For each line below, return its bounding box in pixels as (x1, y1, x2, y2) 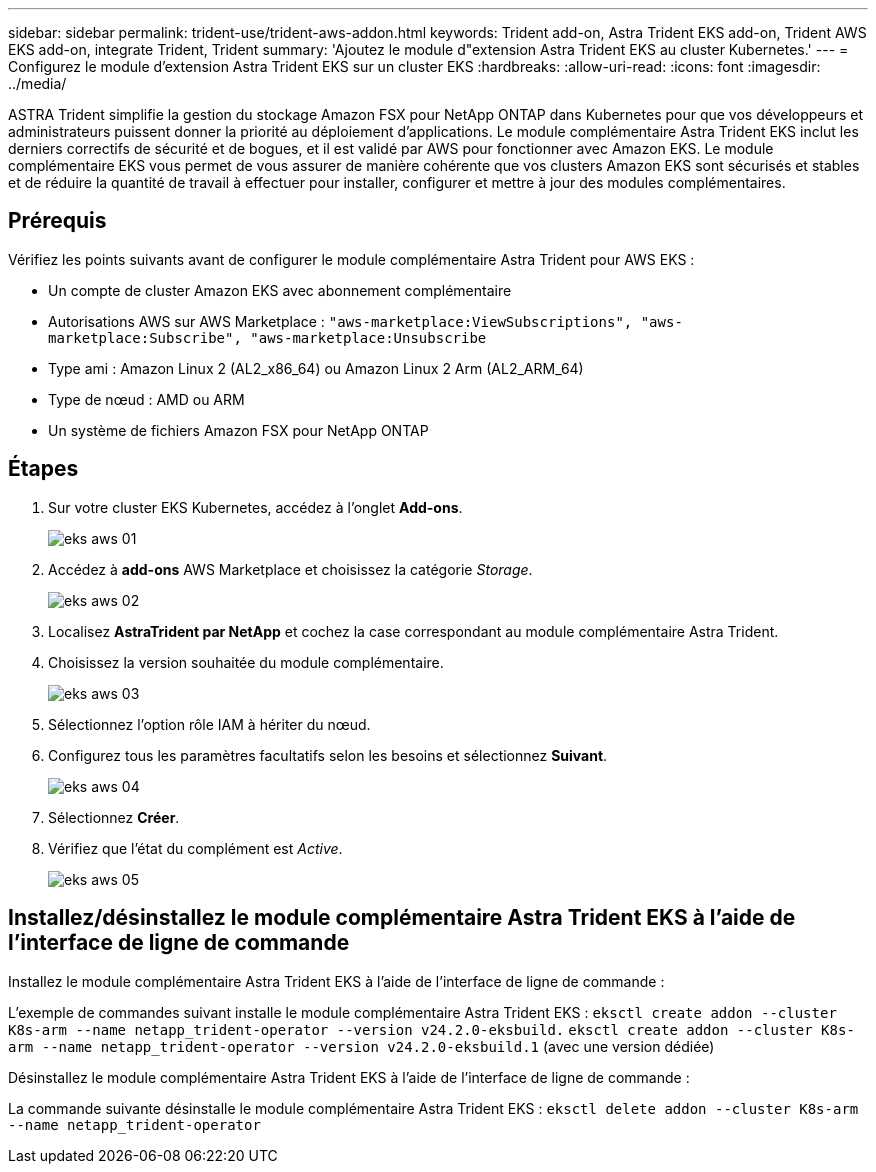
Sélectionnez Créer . (48, 808, 180, 826)
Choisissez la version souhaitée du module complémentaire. (48, 653, 444, 671)
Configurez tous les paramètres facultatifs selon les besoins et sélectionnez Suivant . (48, 746, 608, 764)
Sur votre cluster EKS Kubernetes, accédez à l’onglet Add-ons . (48, 498, 463, 516)
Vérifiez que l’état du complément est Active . (48, 839, 343, 857)
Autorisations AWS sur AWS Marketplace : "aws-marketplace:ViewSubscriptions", (48, 312, 633, 330)
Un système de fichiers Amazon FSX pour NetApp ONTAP (48, 421, 429, 439)
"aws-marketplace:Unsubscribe (250, 329, 487, 346)
